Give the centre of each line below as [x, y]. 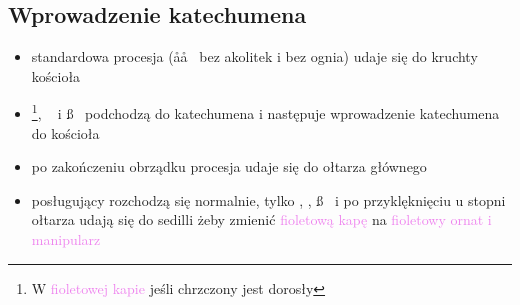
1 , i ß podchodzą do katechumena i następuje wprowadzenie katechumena [265, 112]
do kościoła [65, 132]
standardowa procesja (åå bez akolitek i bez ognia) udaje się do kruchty [254, 56]
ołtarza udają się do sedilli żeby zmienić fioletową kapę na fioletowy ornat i [261, 219]
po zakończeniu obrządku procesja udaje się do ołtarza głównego [229, 166]
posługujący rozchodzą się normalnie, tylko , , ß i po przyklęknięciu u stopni [268, 199]
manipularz [66, 239]
